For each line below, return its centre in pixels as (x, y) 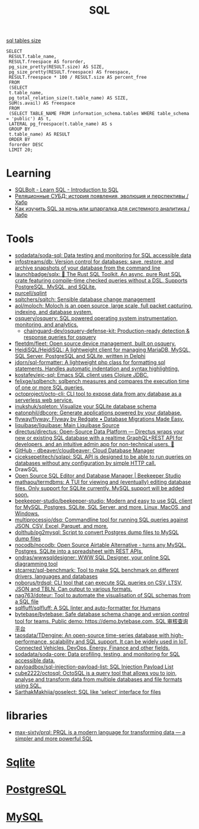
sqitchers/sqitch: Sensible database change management (85, 299)
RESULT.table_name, (33, 57)
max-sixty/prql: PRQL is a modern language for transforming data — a (100, 732)
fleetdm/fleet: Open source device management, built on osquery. (95, 344)
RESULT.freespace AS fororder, (47, 62)
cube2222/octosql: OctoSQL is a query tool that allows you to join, (96, 673)
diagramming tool (36, 564)
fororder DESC (26, 145)
